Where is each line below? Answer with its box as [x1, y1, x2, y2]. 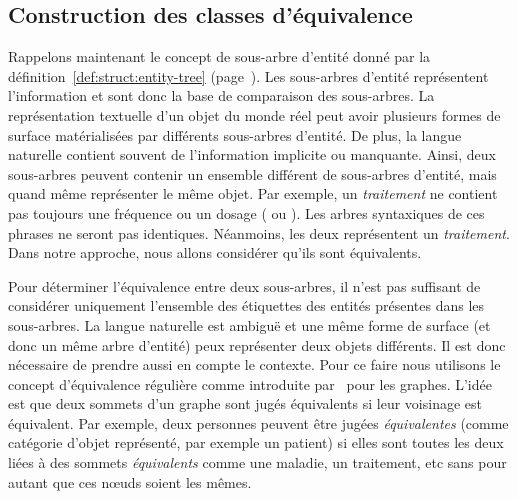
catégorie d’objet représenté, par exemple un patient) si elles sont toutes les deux [8, 432, 504, 453]
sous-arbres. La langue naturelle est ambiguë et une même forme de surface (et [8, 314, 491, 335]
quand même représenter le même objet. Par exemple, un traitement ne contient [8, 183, 498, 204]
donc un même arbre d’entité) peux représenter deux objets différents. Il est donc [8, 334, 506, 355]
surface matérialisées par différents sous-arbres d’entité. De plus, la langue [8, 124, 462, 145]
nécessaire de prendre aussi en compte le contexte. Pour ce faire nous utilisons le [8, 354, 501, 375]
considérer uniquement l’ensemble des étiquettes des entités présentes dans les [8, 295, 485, 316]
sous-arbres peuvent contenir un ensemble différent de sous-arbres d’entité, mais [8, 163, 497, 184]
